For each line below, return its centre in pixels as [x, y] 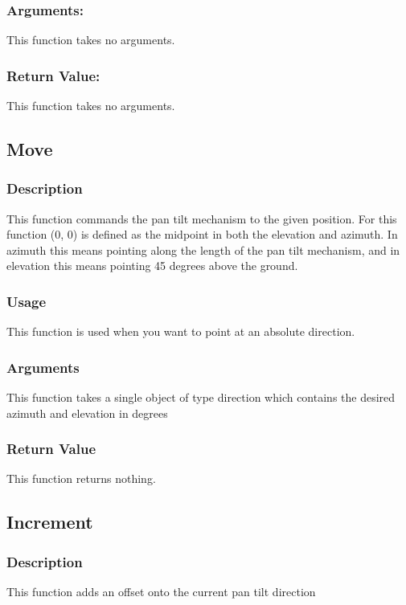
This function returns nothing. [81, 478]
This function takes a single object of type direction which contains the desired [201, 397]
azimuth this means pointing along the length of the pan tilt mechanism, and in [203, 249]
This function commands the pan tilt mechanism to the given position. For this [202, 218]
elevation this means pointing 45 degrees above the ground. [152, 266]
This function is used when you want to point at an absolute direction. [181, 331]
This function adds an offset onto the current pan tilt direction [161, 592]
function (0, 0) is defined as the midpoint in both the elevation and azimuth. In [202, 234]
